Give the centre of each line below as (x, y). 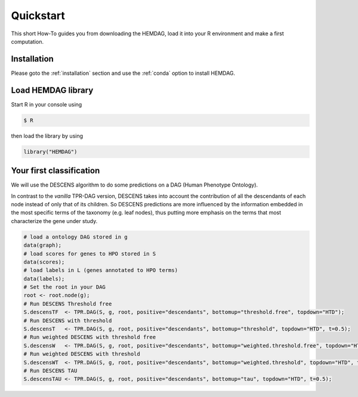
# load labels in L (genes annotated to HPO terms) (101, 270)
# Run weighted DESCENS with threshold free (90, 337)
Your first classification (55, 171)
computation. (27, 41)
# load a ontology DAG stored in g (75, 237)
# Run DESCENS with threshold (68, 320)
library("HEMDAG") (50, 152)
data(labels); (44, 279)
